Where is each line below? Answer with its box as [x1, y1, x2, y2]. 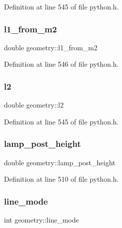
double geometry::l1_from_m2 [4, 42, 98, 52]
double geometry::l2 [4, 100, 64, 110]
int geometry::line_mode [4, 215, 79, 225]
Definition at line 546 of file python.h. [4, 59, 119, 69]
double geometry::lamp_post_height [4, 157, 116, 167]
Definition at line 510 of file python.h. [4, 174, 119, 184]
